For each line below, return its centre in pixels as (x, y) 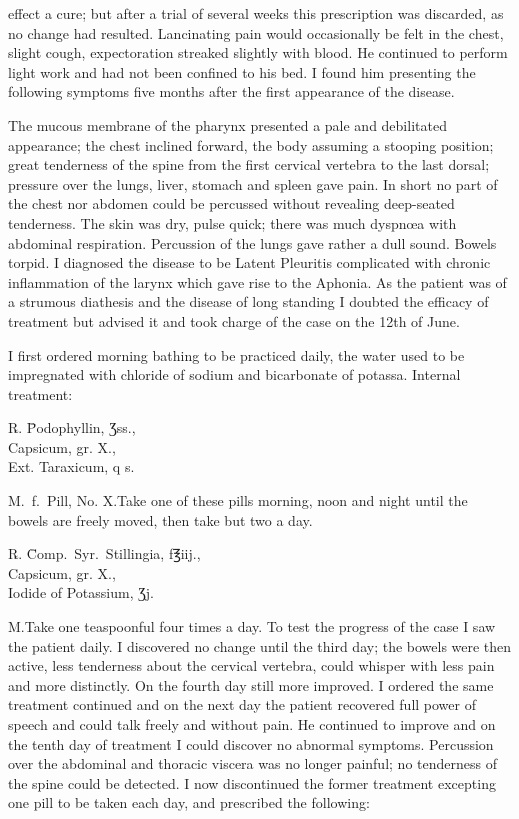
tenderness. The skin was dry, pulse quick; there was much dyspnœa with (232, 222)
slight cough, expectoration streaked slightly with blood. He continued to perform (258, 52)
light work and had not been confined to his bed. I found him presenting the (242, 71)
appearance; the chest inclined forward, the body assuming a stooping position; (251, 144)
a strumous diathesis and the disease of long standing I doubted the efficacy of (248, 301)
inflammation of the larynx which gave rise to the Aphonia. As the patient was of (257, 281)
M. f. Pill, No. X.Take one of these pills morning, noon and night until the (238, 500)
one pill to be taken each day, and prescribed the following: (189, 802)
